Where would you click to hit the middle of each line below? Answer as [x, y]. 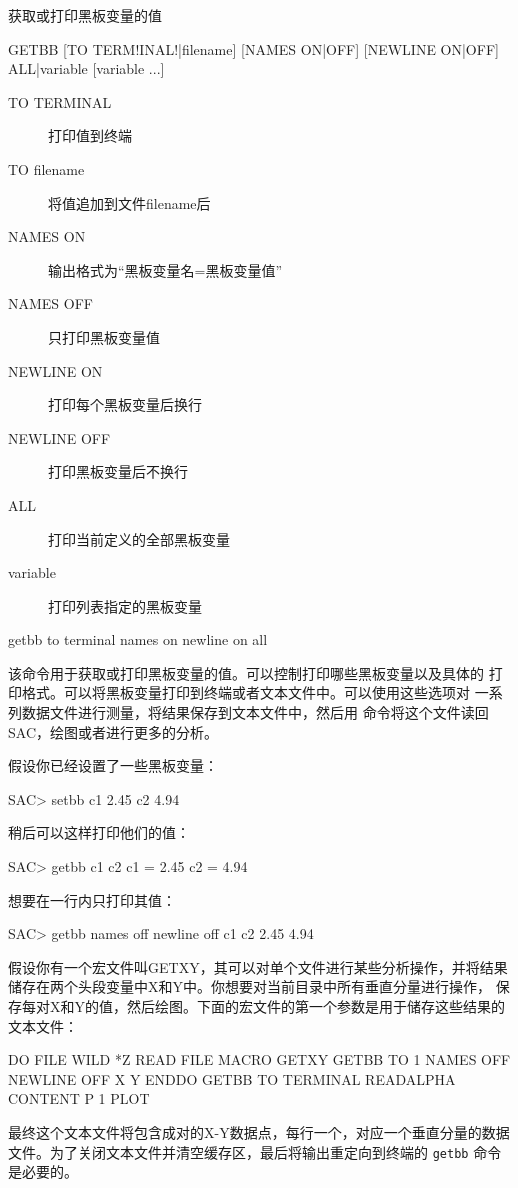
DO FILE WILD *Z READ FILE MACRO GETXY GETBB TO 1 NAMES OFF [259, 1059]
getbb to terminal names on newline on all [138, 639]
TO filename [46, 168]
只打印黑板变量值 [104, 336]
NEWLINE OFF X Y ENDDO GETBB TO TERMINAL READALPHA [232, 1078]
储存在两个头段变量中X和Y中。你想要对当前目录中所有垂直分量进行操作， [249, 986]
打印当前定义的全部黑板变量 [139, 538]
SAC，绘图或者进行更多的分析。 [113, 731]
